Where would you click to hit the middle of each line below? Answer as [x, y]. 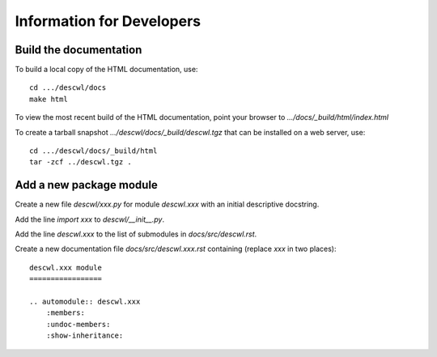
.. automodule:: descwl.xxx [85, 302]
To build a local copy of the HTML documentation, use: [106, 70]
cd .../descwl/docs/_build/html [93, 151]
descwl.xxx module [66, 268]
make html [49, 99]
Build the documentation [78, 50]
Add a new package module [86, 185]
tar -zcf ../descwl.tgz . [81, 162]
